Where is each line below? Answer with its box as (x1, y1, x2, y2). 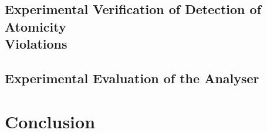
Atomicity (5, 17, 66, 35)
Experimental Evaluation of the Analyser (5, 69, 259, 87)
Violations (5, 35, 67, 53)
